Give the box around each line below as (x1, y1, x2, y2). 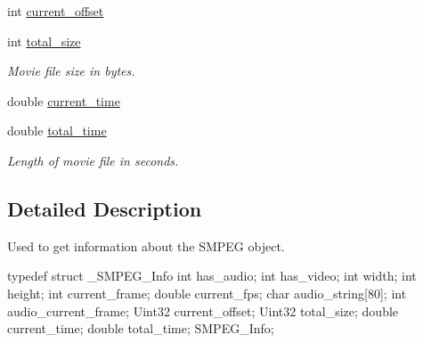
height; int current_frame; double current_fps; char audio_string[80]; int (7, 283, 407, 302)
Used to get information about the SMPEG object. (7, 236, 285, 255)
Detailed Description (7, 194, 202, 222)
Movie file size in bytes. (7, 61, 135, 80)
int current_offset (7, 2, 104, 20)
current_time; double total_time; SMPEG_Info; (7, 319, 274, 338)
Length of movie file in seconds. (7, 151, 179, 169)
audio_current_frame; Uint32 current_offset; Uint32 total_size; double (7, 301, 399, 320)
